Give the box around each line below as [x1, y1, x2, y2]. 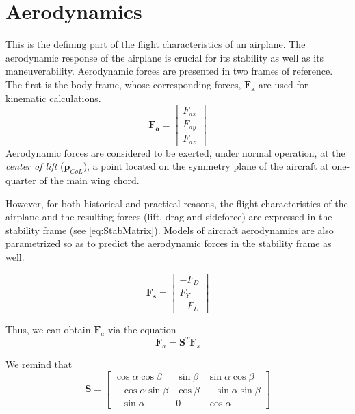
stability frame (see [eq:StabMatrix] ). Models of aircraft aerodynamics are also [5, 222, 334, 237]
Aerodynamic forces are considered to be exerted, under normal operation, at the [5, 145, 345, 159]
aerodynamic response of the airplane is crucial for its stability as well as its [5, 50, 324, 64]
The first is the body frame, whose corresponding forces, [5, 77, 241, 91]
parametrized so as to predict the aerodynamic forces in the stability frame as [5, 236, 332, 250]
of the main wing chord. [39, 172, 140, 187]
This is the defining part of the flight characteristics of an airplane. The [5, 37, 306, 51]
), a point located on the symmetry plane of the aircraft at [83, 159, 329, 173]
